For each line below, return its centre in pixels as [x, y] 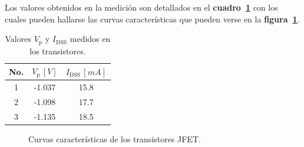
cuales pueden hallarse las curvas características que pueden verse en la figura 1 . [152, 19]
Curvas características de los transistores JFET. [115, 138]
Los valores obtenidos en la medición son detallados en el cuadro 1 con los [141, 7]
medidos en [90, 39]
